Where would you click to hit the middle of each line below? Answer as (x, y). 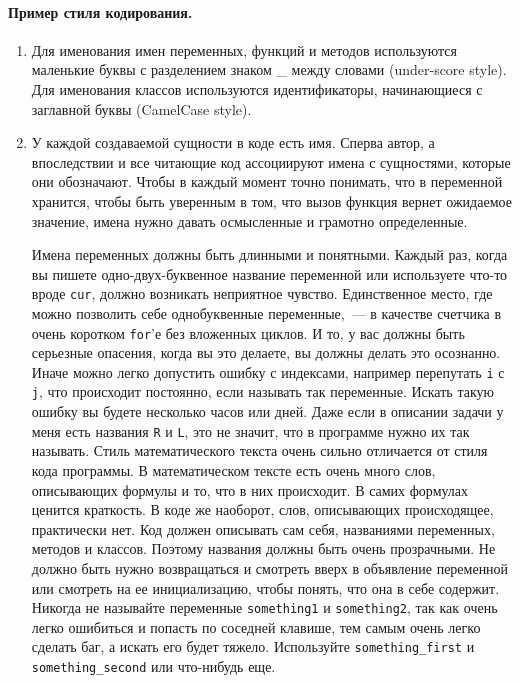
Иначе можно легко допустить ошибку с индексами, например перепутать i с (268, 371)
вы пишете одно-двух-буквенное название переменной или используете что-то (269, 273)
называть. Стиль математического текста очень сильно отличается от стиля (259, 450)
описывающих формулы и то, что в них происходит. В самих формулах (250, 489)
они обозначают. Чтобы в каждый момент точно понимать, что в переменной (267, 181)
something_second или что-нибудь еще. (153, 666)
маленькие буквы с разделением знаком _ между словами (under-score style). (269, 69)
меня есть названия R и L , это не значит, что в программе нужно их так (250, 430)
